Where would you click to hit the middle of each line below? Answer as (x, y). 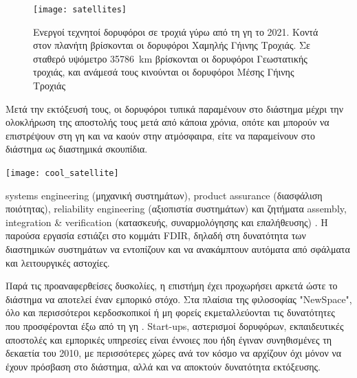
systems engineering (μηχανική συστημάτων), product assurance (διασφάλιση (164, 195)
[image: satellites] (80, 10)
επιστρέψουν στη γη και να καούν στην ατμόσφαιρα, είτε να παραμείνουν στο (160, 135)
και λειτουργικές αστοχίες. (58, 262)
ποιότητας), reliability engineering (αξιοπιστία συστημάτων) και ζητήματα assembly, (176, 209)
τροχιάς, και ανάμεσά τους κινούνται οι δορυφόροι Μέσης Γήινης (164, 72)
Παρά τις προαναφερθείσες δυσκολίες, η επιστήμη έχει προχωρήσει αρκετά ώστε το (172, 286)
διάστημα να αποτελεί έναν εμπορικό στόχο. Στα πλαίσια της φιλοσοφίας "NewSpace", (179, 299)
